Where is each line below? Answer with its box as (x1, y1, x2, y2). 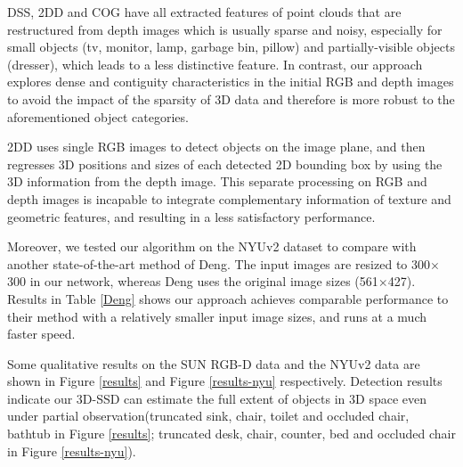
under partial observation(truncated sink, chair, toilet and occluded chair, (7, 406, 410, 425)
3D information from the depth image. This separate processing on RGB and (7, 172, 427, 191)
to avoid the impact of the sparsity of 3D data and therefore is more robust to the (7, 89, 455, 108)
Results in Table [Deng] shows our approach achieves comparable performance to (7, 289, 449, 307)
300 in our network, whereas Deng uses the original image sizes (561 (7, 272, 378, 291)
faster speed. (7, 324, 76, 343)
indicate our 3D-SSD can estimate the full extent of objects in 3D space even (7, 389, 426, 407)
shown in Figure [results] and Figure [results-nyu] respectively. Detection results (7, 372, 443, 390)
